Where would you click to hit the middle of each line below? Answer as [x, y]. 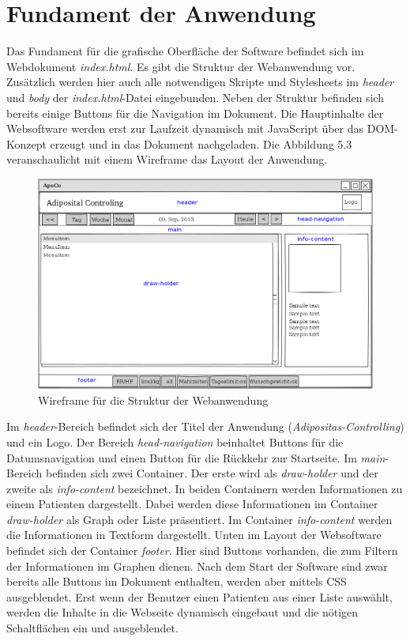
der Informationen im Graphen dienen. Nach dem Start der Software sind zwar [197, 566]
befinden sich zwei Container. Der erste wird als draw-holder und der [212, 473]
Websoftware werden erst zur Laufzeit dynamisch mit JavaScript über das [185, 128]
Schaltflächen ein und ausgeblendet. [92, 628]
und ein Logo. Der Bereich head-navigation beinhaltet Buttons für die [175, 441]
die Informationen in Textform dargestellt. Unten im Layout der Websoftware [194, 535]
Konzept [26, 143]
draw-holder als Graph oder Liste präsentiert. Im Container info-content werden [199, 519]
